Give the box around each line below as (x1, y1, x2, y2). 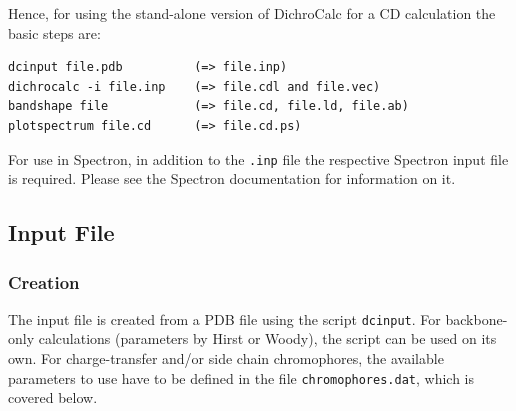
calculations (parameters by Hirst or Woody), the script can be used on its (38, 328, 497, 349)
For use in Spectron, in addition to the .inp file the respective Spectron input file (8, 148, 509, 169)
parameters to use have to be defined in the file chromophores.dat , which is (8, 367, 475, 388)
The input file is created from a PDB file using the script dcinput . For (8, 308, 441, 329)
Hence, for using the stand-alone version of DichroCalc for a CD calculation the (8, 3, 496, 23)
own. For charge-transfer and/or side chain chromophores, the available (8, 348, 444, 369)
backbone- (445, 308, 508, 329)
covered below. (8, 387, 98, 408)
